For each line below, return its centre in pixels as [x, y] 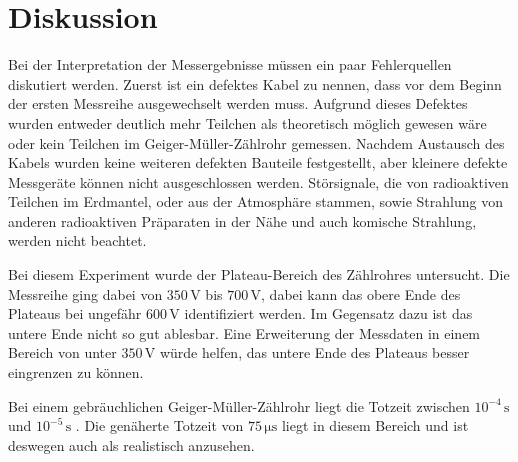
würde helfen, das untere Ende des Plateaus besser [314, 352]
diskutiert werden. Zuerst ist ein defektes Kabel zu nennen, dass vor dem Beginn [255, 83]
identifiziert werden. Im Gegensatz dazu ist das [328, 313]
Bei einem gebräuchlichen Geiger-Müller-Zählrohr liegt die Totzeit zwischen [239, 405]
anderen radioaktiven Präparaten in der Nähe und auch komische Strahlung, [242, 220]
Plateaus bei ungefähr [75, 313]
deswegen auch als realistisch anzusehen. [131, 444]
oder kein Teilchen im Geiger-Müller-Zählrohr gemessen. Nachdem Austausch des [256, 142]
